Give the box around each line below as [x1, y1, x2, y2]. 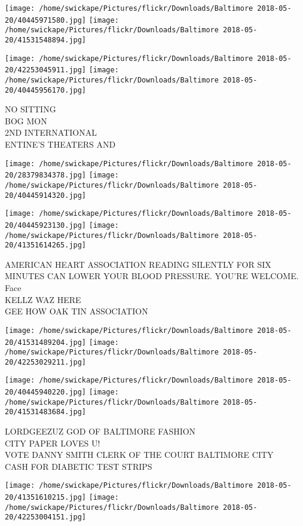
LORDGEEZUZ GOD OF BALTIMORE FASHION [5, 425, 196, 438]
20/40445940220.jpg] [5, 388, 87, 397]
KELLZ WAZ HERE [5, 293, 81, 305]
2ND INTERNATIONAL [5, 126, 97, 139]
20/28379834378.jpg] [5, 171, 87, 180]
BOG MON [5, 114, 47, 127]
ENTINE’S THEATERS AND [5, 138, 116, 151]
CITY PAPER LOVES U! [5, 436, 100, 449]
